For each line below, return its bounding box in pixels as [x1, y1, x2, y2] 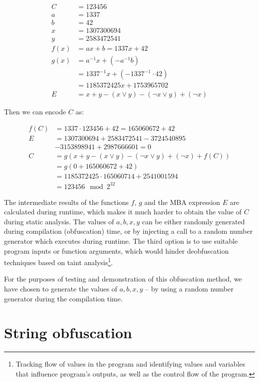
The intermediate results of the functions [4, 196, 129, 207]
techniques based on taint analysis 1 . [4, 256, 113, 267]
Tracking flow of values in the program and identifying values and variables [15, 359, 246, 369]
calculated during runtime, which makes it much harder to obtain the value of [4, 206, 242, 217]
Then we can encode [4, 106, 66, 117]
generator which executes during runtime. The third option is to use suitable [4, 236, 238, 246]
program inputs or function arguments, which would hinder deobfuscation [4, 245, 229, 256]
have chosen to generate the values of [4, 284, 118, 294]
